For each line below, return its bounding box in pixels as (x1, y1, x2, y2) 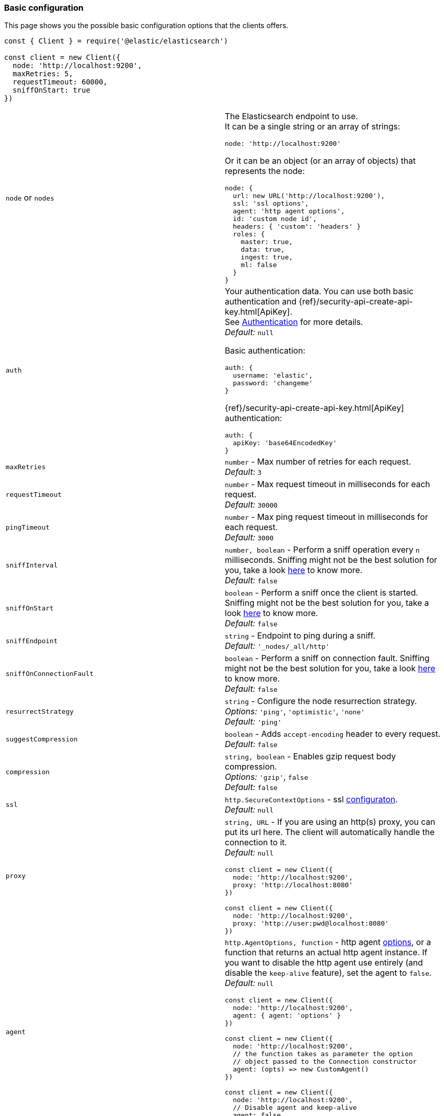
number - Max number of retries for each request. (225, 456, 411, 467)
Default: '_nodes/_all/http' (225, 641, 330, 651)
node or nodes (6, 192, 55, 203)
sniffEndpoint (6, 637, 58, 645)
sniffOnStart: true (12, 86, 90, 95)
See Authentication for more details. (225, 317, 363, 327)
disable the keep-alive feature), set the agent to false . (225, 968, 432, 978)
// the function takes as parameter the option (232, 1050, 413, 1058)
